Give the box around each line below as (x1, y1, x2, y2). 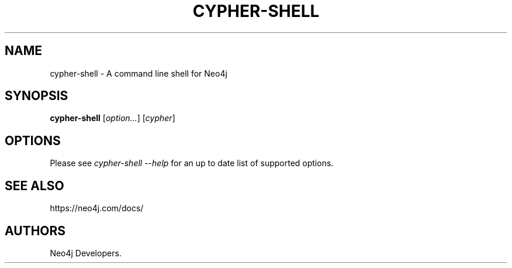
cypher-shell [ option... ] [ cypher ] (50, 113, 175, 123)
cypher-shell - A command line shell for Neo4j (50, 68, 227, 78)
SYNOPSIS (5, 88, 68, 104)
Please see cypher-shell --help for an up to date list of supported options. (50, 158, 334, 169)
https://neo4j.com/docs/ (50, 203, 144, 214)
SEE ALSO (5, 178, 64, 193)
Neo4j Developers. (50, 248, 122, 258)
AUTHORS (5, 223, 66, 238)
